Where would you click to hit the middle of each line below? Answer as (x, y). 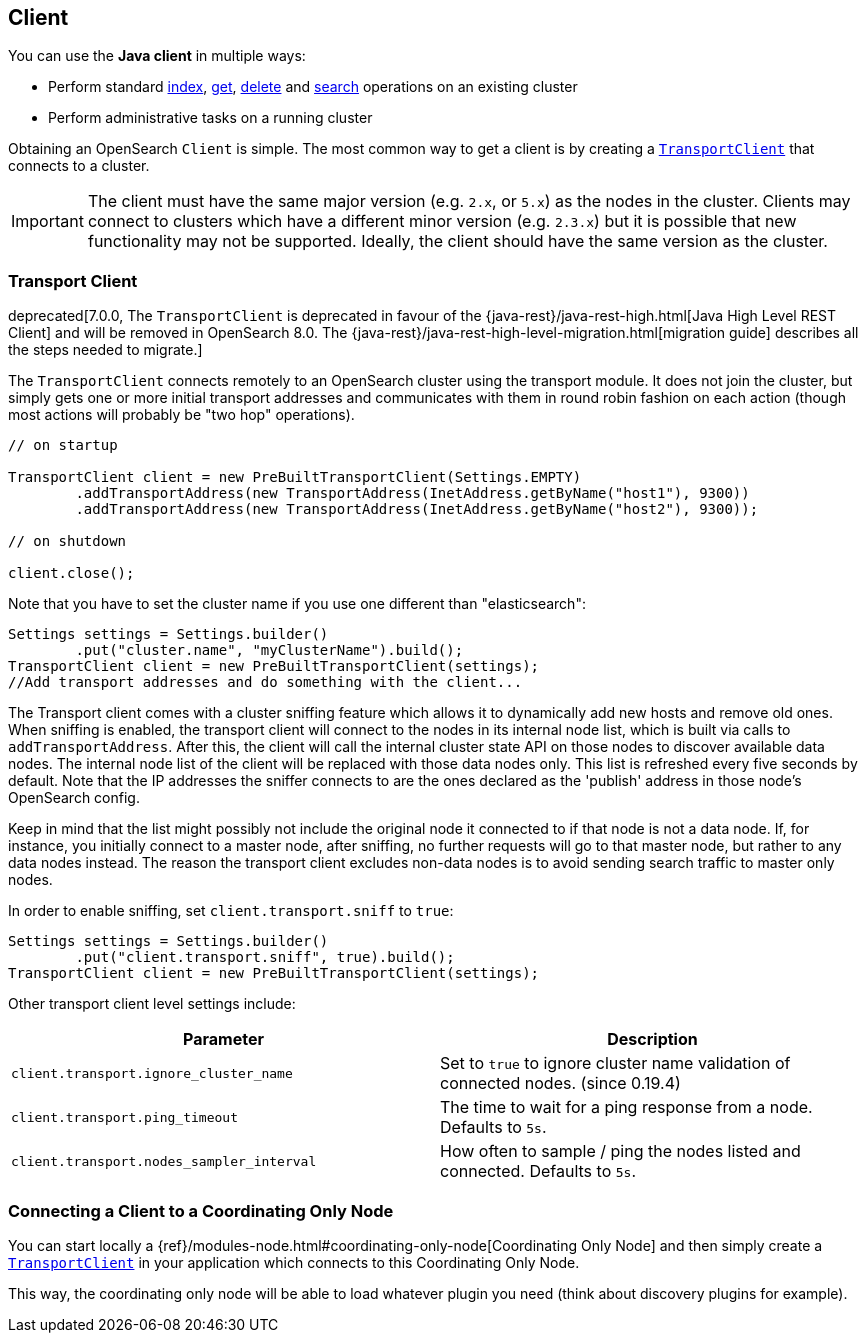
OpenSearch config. (74, 798)
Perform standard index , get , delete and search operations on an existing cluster (313, 87)
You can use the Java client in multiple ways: (157, 56)
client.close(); (71, 573)
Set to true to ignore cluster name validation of (615, 1063)
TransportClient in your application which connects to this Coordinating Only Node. (294, 1262)
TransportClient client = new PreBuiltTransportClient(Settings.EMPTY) (295, 477)
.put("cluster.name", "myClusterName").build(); (269, 650)
